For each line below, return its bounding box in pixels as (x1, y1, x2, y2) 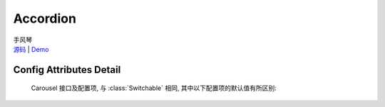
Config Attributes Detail (13, 64, 121, 76)
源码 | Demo (13, 45, 49, 53)
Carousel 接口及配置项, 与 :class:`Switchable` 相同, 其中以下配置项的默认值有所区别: (31, 84, 277, 92)
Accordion (13, 11, 76, 26)
